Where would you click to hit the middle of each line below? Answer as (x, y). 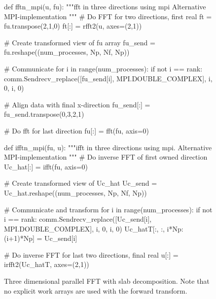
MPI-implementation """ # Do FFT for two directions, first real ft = (108, 16)
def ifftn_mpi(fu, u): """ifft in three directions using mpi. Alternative (108, 147)
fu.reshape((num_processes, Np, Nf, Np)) (67, 52)
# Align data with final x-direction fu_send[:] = (77, 104)
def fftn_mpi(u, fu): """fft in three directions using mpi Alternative (105, 6)
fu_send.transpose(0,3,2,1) (44, 114)
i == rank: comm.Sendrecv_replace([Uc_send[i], (78, 219)
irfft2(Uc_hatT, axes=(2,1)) (47, 264)
